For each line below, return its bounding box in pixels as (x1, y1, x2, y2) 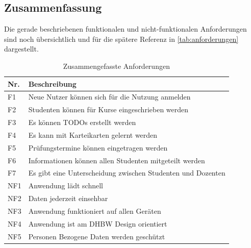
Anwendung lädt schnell (28, 180, 103, 191)
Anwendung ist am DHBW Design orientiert (28, 218, 167, 229)
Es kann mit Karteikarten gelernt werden (28, 129, 158, 140)
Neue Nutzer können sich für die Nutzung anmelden (28, 91, 191, 102)
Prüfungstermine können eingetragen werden (28, 142, 168, 153)
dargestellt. (4, 43, 39, 54)
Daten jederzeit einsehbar (28, 193, 108, 204)
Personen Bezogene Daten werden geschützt (28, 231, 165, 241)
